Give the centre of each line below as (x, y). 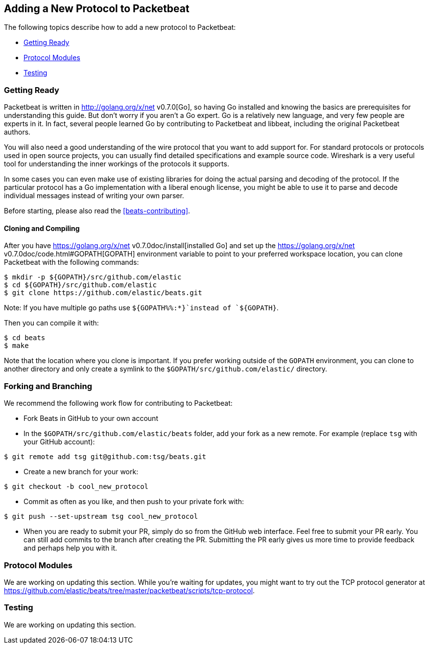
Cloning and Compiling (42, 228)
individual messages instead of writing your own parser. (94, 196)
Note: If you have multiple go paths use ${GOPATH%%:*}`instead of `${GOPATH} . (141, 308)
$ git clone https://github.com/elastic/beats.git (103, 293)
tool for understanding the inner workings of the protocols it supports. (117, 164)
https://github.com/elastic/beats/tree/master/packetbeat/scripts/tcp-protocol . (130, 590)
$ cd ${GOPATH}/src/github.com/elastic (80, 285)
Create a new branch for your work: (81, 472)
